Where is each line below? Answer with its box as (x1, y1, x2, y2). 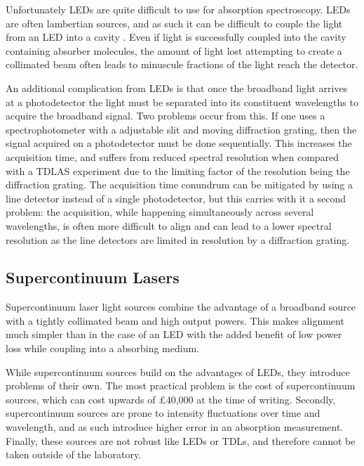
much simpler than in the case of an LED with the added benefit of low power (6, 327, 342, 342)
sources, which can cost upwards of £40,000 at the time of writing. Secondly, (6, 391, 336, 406)
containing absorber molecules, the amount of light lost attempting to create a (6, 43, 342, 58)
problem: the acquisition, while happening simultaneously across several (6, 205, 314, 219)
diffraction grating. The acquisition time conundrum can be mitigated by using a (6, 177, 353, 192)
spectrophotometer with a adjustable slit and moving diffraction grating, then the (6, 122, 357, 136)
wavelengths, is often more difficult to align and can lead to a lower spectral (6, 218, 332, 233)
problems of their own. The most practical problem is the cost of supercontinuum (6, 378, 356, 393)
